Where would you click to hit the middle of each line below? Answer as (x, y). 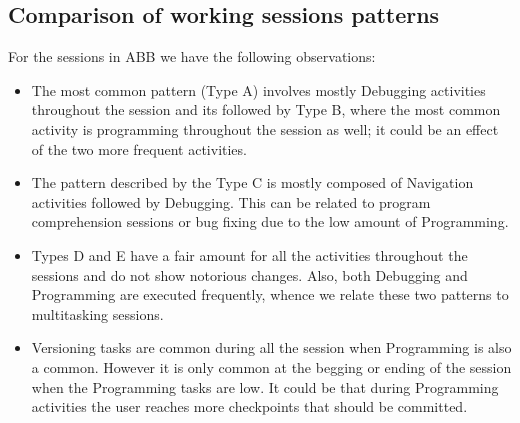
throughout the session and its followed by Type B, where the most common (266, 109)
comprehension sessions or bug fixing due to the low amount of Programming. (270, 221)
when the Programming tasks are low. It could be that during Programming (265, 386)
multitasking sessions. (97, 313)
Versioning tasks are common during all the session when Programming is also (271, 347)
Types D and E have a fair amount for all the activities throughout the (249, 254)
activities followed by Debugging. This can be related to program (231, 201)
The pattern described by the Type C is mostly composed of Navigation (252, 182)
